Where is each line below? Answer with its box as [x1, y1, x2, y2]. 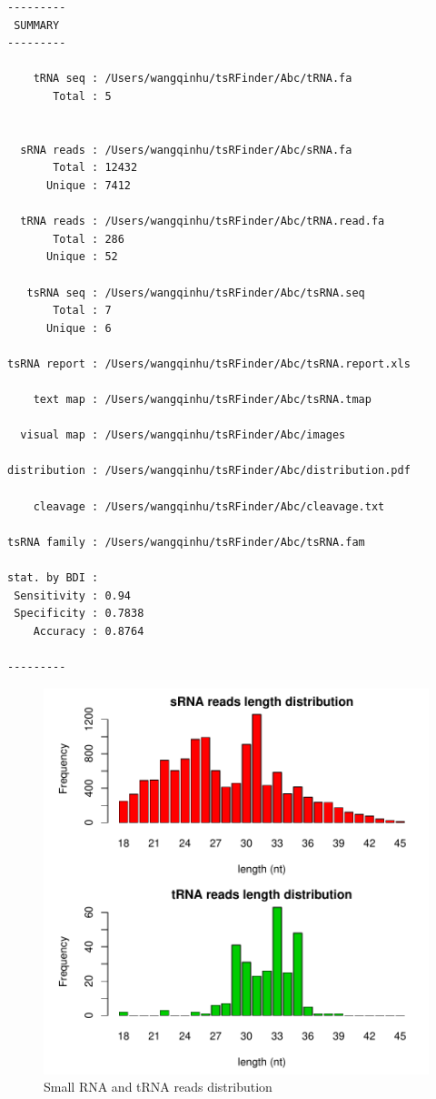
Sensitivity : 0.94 [14, 589, 132, 602]
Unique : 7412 [45, 178, 132, 192]
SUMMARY [14, 18, 60, 32]
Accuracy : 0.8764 [33, 624, 144, 638]
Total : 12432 [53, 161, 138, 175]
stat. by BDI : [7, 571, 99, 584]
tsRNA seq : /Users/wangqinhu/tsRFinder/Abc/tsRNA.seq [26, 286, 365, 299]
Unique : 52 [45, 250, 118, 264]
